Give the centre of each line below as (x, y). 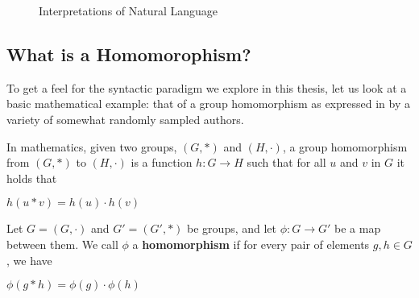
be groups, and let (232, 228)
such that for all (286, 162)
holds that (32, 178)
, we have (29, 260)
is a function (162, 162)
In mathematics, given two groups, (92, 146)
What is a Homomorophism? (129, 54)
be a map (358, 228)
